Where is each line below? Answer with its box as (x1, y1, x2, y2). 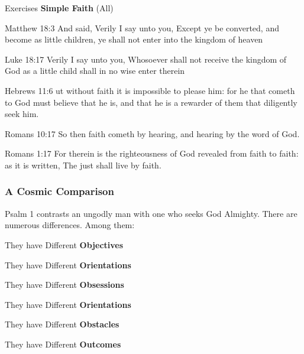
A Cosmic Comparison (5, 184, 114, 199)
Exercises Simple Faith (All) (5, 2, 114, 14)
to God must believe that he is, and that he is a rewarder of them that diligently (5, 96, 297, 108)
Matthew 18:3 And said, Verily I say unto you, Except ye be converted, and (5, 21, 279, 34)
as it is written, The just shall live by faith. (5, 158, 161, 171)
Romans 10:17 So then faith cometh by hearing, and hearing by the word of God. (5, 127, 300, 139)
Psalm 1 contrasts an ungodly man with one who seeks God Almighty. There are (5, 207, 297, 219)
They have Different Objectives (5, 238, 124, 251)
